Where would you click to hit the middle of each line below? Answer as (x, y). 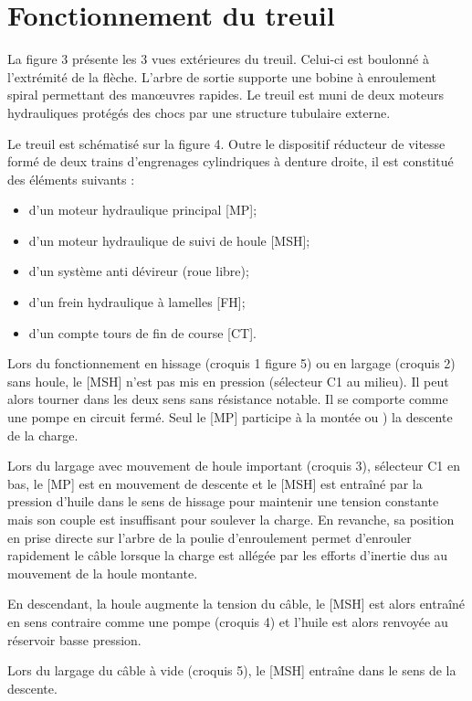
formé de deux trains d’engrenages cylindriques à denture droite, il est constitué (231, 161)
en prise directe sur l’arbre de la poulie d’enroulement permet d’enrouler (210, 537)
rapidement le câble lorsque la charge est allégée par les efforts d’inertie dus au (228, 555)
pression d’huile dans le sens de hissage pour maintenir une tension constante (223, 501)
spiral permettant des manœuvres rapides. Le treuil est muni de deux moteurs (226, 95)
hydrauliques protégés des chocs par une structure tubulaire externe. (199, 112)
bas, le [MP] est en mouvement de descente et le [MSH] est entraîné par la (215, 483)
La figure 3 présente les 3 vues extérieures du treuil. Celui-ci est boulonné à (218, 59)
